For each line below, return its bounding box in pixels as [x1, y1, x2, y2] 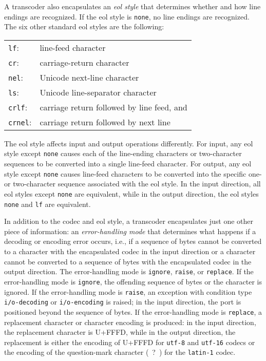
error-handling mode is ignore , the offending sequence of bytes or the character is [4, 276, 262, 287]
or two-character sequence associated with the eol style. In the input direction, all [4, 178, 261, 189]
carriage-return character [40, 56, 129, 68]
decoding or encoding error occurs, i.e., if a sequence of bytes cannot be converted [4, 236, 262, 246]
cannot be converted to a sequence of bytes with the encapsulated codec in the [4, 256, 252, 267]
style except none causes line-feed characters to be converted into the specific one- [4, 168, 262, 179]
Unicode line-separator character [40, 86, 157, 98]
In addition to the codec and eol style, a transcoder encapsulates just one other [4, 216, 254, 226]
